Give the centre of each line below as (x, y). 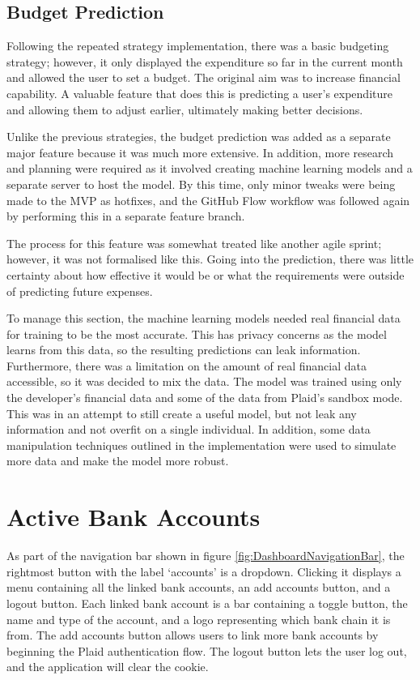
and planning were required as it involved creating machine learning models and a (210, 168)
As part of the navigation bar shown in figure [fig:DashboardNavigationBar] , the (206, 556)
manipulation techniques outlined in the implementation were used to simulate (202, 445)
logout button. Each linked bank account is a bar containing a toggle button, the (207, 603)
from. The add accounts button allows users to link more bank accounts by (193, 635)
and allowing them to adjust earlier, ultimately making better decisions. (185, 109)
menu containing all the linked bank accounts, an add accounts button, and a (199, 587)
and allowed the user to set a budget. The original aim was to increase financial (204, 77)
